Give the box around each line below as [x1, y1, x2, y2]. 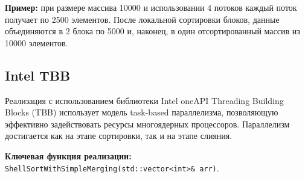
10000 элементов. [5, 36, 68, 49]
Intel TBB [5, 66, 71, 84]
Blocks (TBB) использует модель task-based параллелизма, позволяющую [5, 106, 278, 118]
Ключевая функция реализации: [5, 149, 132, 162]
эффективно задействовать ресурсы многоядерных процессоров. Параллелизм [5, 117, 290, 130]
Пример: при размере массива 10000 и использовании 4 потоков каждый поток [5, 1, 297, 13]
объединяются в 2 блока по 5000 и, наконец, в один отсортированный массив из [5, 25, 300, 37]
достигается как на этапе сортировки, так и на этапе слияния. [5, 129, 233, 142]
